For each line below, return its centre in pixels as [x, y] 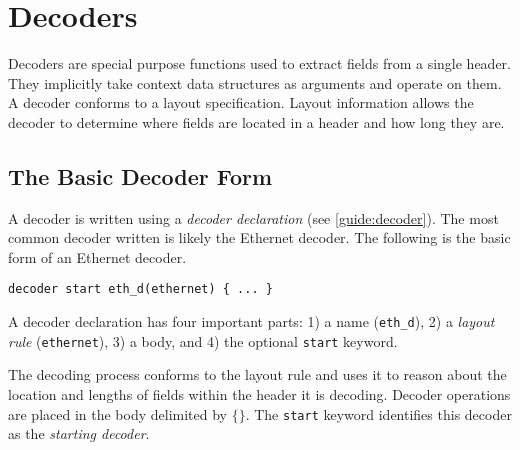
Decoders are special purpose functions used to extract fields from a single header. [260, 63]
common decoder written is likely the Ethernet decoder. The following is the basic [259, 237]
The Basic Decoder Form [140, 175]
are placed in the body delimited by [118, 413]
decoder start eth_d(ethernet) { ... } [140, 289]
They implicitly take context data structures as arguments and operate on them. [255, 82]
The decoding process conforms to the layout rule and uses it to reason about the [257, 374]
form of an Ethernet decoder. [97, 256]
